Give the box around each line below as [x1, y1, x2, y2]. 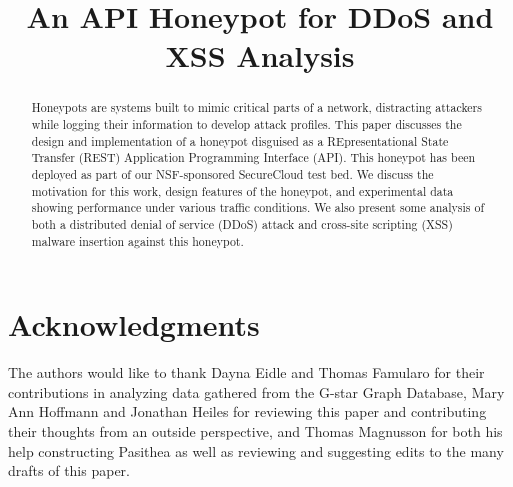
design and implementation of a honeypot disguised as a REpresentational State [31, 132, 449, 149]
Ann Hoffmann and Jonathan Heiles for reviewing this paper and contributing [8, 401, 487, 422]
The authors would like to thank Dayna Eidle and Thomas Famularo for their [8, 362, 485, 383]
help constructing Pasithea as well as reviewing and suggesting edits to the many [8, 440, 504, 461]
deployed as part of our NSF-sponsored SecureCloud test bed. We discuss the [31, 165, 434, 182]
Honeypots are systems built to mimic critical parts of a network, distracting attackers [31, 99, 482, 116]
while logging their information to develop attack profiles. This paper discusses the [31, 116, 462, 133]
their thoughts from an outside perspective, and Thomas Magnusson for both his [8, 420, 503, 441]
